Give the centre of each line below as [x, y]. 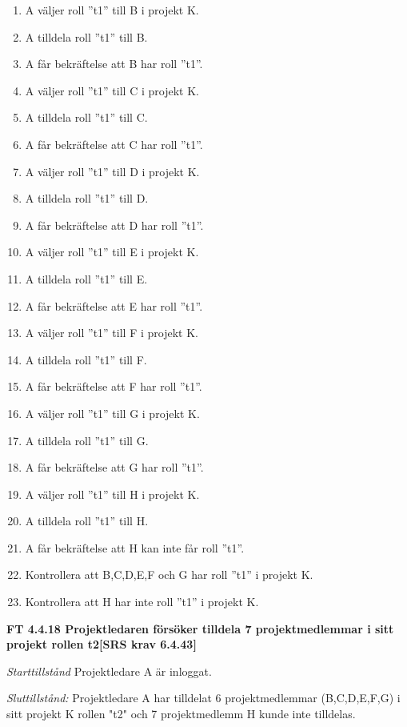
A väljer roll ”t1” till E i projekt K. [112, 252]
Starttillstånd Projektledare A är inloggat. [109, 671]
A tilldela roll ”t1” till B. [86, 36]
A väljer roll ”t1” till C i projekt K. [112, 90]
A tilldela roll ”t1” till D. [87, 198]
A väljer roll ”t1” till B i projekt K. [112, 10]
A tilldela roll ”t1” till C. [86, 117]
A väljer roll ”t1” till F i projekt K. [112, 333]
